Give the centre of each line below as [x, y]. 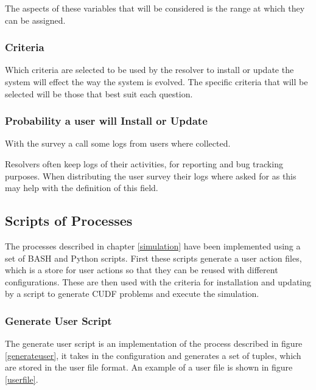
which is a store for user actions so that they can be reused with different [142, 270]
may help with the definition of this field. [82, 188]
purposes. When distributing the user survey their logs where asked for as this [151, 176]
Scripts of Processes [69, 221]
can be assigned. [35, 20]
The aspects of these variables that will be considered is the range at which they [155, 8]
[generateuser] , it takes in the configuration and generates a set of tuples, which [153, 355]
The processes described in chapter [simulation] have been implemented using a [153, 245]
